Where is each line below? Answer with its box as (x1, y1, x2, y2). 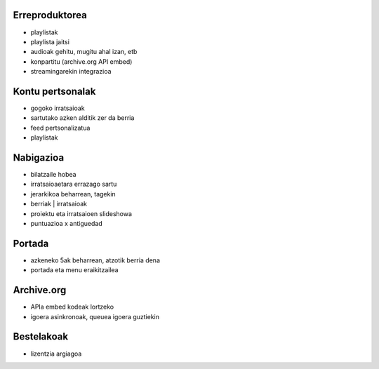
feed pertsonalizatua (30, 123, 91, 132)
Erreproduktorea (13, 9, 87, 21)
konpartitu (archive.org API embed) (30, 57, 133, 66)
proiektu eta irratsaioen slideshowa (30, 209, 133, 217)
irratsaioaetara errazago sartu (30, 180, 117, 189)
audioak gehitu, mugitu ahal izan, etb (30, 48, 138, 56)
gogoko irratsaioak (30, 104, 85, 112)
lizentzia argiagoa (30, 349, 82, 358)
